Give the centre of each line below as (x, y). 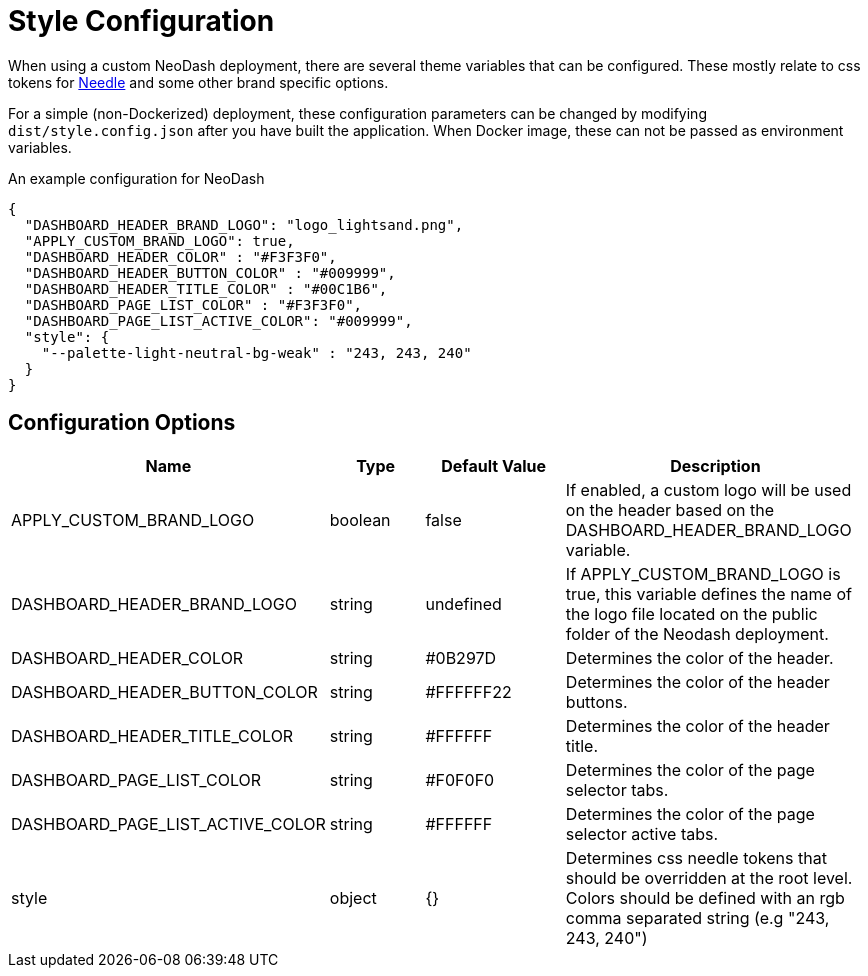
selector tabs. (617, 789)
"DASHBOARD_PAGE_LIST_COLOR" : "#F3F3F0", (193, 304)
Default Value (493, 465)
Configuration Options (122, 423)
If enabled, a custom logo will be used (708, 489)
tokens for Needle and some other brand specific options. (198, 82)
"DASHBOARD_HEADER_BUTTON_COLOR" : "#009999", (210, 272)
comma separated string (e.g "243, (697, 917)
